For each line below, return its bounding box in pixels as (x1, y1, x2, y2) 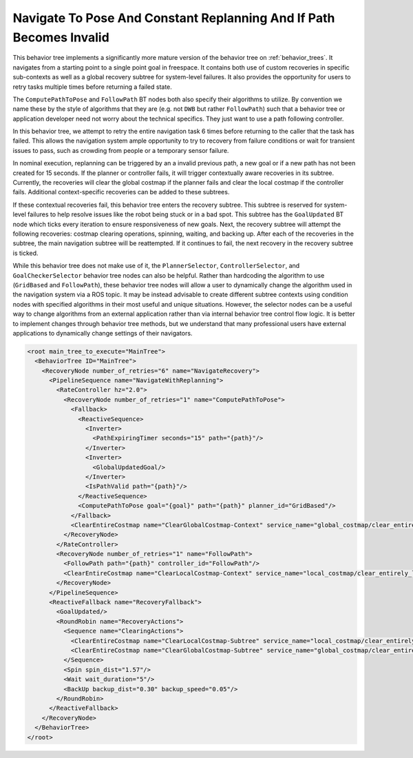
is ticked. (12, 249, 39, 257)
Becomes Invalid (12, 30, 109, 45)
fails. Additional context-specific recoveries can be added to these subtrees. (12, 188, 230, 196)
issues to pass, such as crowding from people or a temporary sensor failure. (12, 146, 229, 154)
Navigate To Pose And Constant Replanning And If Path (12, 10, 335, 25)
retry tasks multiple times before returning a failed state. (12, 83, 172, 91)
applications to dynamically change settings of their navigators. (12, 329, 193, 337)
